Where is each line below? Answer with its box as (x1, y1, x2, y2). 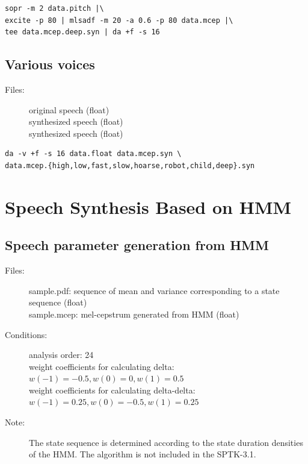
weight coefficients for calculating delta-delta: (29, 383, 196, 396)
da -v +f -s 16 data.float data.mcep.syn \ (5, 149, 182, 158)
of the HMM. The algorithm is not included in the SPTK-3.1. (29, 448, 256, 460)
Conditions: (5, 328, 48, 340)
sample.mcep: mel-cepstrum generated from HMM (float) (29, 307, 239, 320)
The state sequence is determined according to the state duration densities (29, 436, 303, 448)
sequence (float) (29, 296, 87, 309)
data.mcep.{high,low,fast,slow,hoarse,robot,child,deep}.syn (5, 161, 255, 170)
